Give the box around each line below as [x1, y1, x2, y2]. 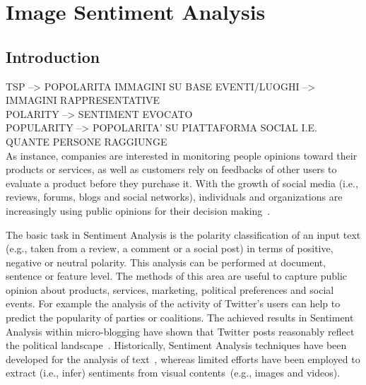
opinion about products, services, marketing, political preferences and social [6, 282, 334, 297]
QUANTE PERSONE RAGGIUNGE [6, 134, 167, 148]
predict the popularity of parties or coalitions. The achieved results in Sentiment [6, 310, 354, 325]
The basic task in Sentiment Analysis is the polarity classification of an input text [6, 227, 361, 242]
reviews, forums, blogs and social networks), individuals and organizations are [6, 189, 343, 204]
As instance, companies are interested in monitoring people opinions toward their [6, 148, 358, 162]
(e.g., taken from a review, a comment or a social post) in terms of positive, [6, 241, 333, 256]
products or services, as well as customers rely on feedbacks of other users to [6, 162, 337, 177]
